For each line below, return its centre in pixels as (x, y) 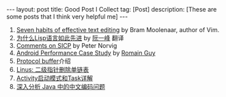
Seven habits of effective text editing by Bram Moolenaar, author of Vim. (118, 30)
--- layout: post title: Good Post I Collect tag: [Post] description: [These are (112, 9)
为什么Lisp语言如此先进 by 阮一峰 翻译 (70, 38)
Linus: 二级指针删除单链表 (53, 69)
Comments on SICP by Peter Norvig (67, 45)
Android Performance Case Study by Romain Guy (86, 53)
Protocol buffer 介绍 (43, 61)
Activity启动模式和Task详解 (55, 78)
